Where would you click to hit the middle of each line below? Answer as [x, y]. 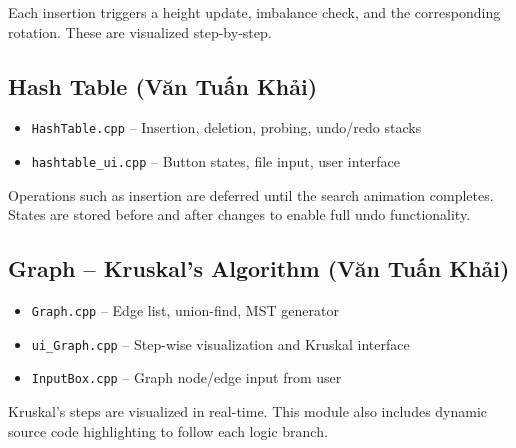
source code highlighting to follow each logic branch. [168, 430]
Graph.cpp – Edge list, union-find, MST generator [185, 310]
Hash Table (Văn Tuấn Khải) [163, 85]
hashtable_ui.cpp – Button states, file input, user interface [216, 161]
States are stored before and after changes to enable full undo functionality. [239, 214]
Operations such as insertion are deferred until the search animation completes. [251, 194]
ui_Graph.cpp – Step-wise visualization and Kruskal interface [220, 343]
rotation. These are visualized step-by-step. [140, 31]
